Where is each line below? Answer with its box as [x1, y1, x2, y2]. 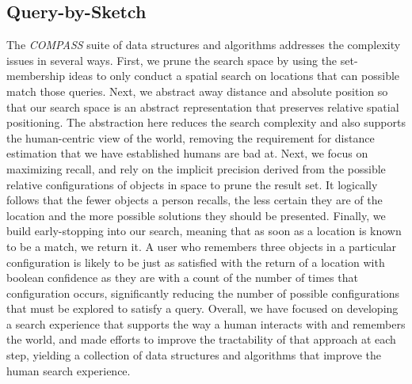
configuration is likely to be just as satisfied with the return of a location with [6, 253, 385, 270]
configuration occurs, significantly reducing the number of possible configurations [6, 284, 400, 301]
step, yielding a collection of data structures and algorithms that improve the [6, 347, 381, 363]
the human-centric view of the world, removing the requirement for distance [6, 129, 375, 146]
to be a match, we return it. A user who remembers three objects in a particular [6, 238, 397, 254]
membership [6, 67, 66, 84]
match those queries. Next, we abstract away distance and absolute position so [6, 82, 388, 99]
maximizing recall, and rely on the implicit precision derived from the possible [6, 160, 386, 177]
